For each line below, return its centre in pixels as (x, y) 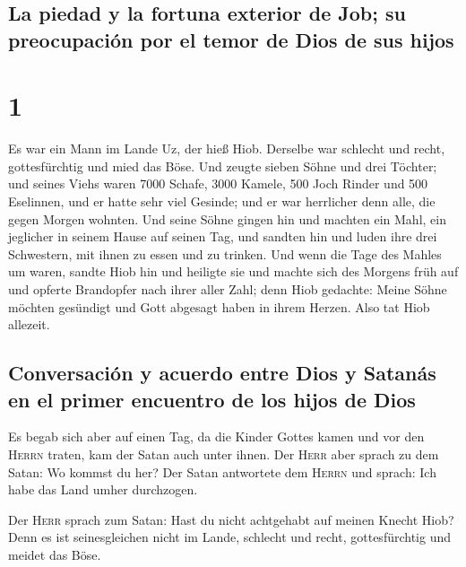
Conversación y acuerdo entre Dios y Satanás (222, 373)
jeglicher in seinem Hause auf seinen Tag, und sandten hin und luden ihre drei (223, 236)
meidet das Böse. (55, 554)
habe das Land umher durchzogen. (103, 489)
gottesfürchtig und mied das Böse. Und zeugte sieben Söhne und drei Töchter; (223, 166)
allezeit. (29, 324)
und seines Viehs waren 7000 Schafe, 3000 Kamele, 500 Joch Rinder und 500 (218, 183)
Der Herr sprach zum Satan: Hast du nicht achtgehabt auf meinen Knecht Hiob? (231, 519)
